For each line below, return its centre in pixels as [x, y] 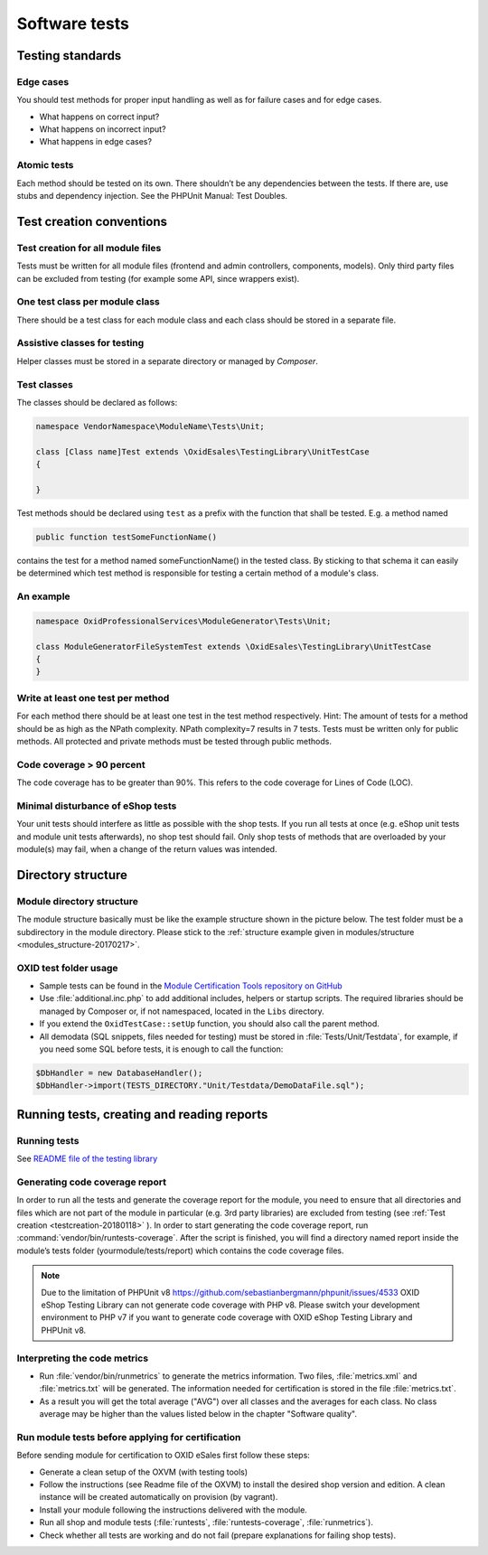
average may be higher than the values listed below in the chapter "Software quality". [198, 1414]
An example [44, 596]
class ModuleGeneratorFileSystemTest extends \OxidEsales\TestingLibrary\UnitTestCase [234, 646]
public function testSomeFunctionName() [126, 537]
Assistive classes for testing [80, 343]
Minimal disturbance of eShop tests [97, 806]
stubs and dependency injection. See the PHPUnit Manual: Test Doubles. [152, 196]
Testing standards [69, 56]
